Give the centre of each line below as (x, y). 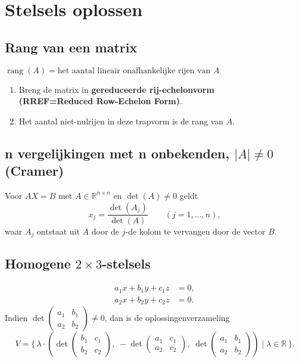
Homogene (38, 263)
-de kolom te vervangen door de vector (195, 231)
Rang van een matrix (71, 47)
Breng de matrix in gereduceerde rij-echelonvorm (116, 89)
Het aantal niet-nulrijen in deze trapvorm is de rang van (121, 121)
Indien (16, 318)
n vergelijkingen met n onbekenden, (117, 153)
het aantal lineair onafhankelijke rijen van (134, 71)
